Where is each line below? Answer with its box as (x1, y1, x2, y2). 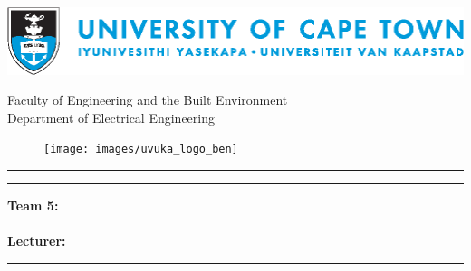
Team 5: (7, 195, 59, 214)
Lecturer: (7, 231, 66, 250)
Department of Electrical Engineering (7, 107, 215, 126)
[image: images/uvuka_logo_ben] (43, 143, 238, 156)
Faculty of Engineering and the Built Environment (7, 90, 288, 109)
